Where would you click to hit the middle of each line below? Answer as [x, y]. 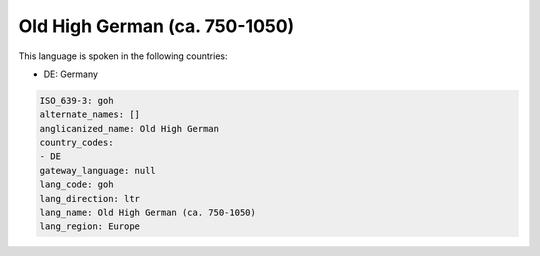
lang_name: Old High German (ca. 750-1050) [148, 213]
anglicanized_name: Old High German [129, 128]
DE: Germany [71, 74]
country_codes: [76, 143]
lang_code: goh [76, 184]
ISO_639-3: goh [76, 100]
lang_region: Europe [89, 226]
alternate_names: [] [89, 114]
